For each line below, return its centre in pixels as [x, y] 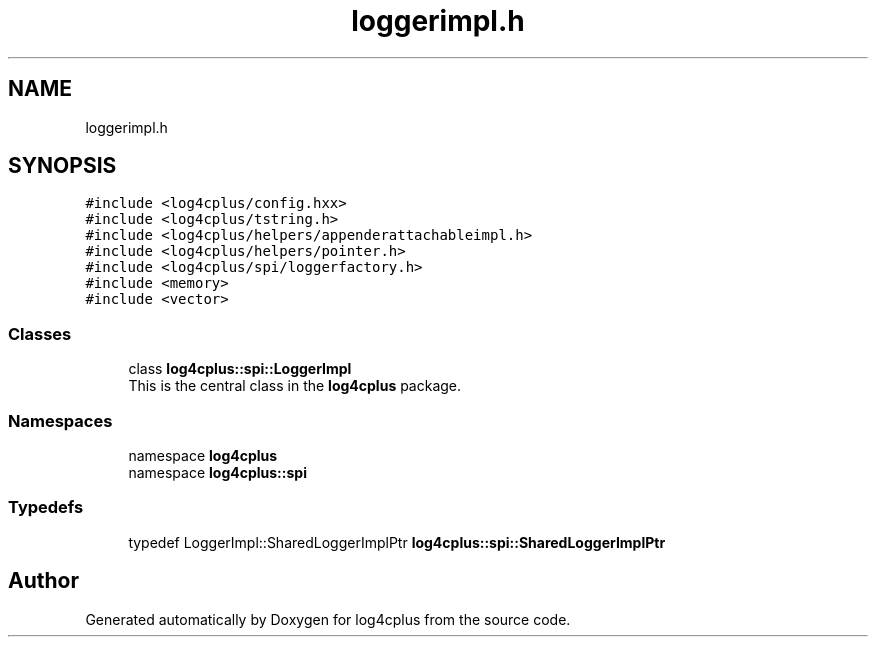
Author [43, 581]
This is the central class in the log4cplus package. [295, 386]
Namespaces [60, 420]
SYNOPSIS [62, 166]
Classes [40, 333]
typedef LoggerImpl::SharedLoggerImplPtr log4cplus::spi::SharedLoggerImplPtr [397, 542]
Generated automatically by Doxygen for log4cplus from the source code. [328, 619]
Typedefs [46, 507]
